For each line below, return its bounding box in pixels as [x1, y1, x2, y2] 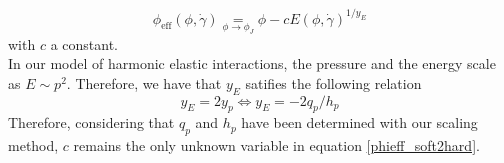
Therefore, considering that [8, 112, 175, 133]
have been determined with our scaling [241, 112, 478, 133]
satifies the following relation [245, 72, 422, 93]
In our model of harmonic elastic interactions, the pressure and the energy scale [8, 53, 496, 74]
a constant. [50, 33, 118, 54]
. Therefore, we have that [66, 72, 222, 93]
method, [8, 135, 59, 156]
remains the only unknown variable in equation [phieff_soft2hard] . [73, 135, 480, 156]
